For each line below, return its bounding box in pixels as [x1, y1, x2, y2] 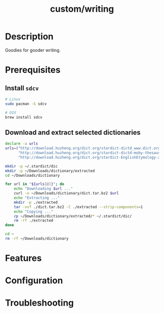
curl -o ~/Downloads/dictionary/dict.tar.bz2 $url [14, 191, 119, 196]
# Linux [5, 96, 21, 101]
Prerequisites [5, 65, 61, 75]
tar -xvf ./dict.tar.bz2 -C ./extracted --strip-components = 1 [14, 204, 143, 209]
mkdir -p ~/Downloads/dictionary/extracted [5, 168, 95, 173]
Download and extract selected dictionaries [5, 128, 141, 137]
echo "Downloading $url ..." [14, 186, 73, 192]
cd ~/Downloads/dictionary [5, 173, 60, 178]
